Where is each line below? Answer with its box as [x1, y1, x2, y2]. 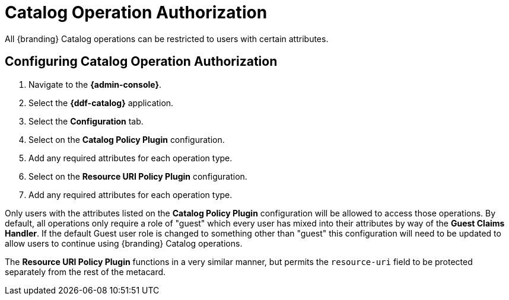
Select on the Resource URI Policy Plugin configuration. [28, 171, 247, 181]
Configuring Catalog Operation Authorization [5, 54, 278, 69]
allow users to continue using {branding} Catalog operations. [5, 238, 243, 248]
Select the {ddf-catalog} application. [28, 97, 174, 108]
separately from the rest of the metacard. [5, 266, 166, 277]
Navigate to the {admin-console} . [28, 79, 162, 90]
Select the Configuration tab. [28, 116, 144, 126]
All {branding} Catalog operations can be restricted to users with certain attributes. [5, 33, 329, 44]
